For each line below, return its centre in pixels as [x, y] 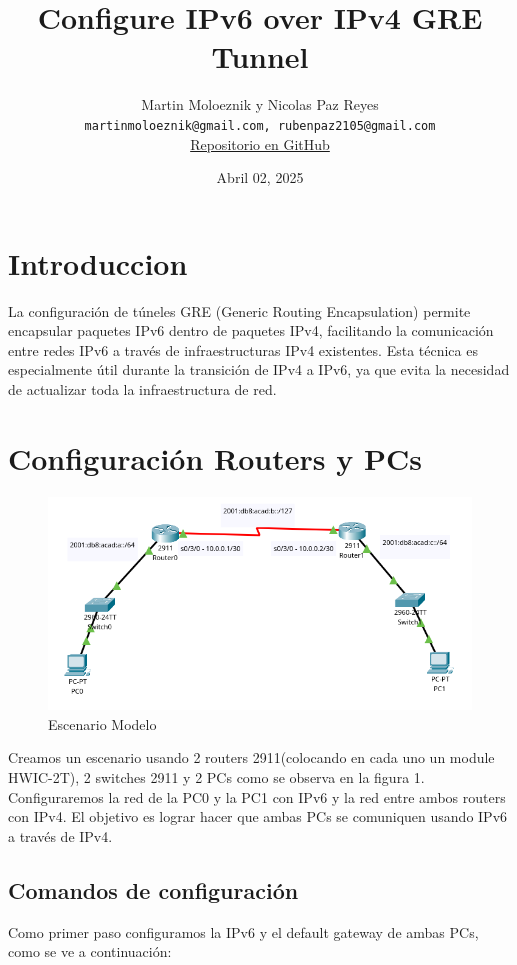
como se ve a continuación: [90, 951]
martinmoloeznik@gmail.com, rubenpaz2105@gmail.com [260, 125]
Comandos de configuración [153, 889]
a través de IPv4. [60, 835]
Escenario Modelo [102, 723]
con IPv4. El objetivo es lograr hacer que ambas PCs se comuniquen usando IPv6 [258, 816]
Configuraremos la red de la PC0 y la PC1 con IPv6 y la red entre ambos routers [257, 796]
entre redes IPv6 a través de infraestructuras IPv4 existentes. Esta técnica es [243, 349]
